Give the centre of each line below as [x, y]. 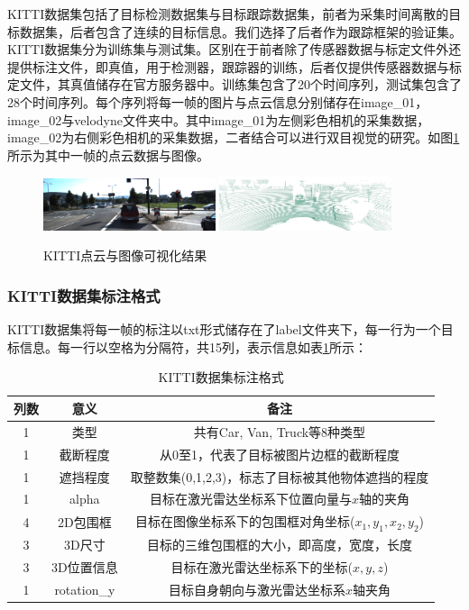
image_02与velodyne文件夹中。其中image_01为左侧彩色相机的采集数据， [219, 119]
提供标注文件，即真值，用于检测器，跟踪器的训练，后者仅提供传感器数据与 [228, 66]
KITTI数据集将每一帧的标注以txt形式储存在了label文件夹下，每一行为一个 [224, 329]
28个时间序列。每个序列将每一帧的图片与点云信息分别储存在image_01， [218, 101]
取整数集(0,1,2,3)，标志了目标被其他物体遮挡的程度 [280, 476]
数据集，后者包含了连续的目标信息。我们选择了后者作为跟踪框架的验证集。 [240, 31]
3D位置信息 [85, 567]
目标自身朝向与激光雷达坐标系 [257, 589]
